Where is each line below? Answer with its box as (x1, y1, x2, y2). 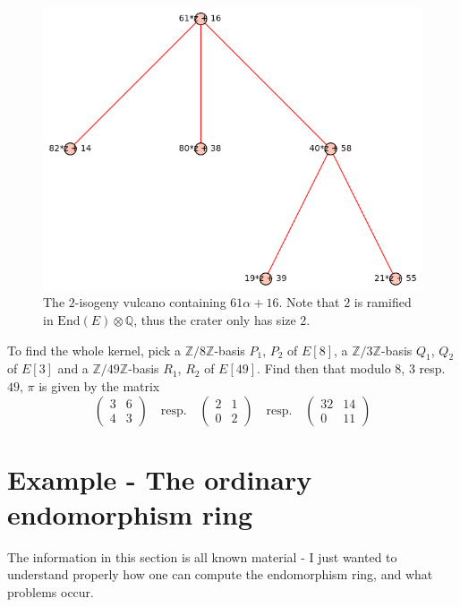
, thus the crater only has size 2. (133, 311, 311, 329)
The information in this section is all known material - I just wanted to (7, 547, 397, 566)
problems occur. (7, 583, 94, 602)
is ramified (354, 293, 412, 312)
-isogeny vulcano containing (74, 293, 226, 312)
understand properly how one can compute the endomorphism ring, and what (7, 565, 433, 584)
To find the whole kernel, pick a (7, 340, 182, 359)
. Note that (278, 293, 340, 312)
